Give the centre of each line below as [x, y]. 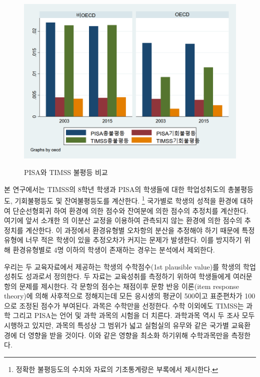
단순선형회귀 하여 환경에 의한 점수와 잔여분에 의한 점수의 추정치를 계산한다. [130, 210]
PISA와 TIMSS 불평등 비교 [66, 172]
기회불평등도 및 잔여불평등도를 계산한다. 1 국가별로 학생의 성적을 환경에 [126, 200]
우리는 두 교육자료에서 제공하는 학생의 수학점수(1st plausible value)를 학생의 [122, 266]
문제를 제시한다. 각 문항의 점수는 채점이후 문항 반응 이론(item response [129, 286]
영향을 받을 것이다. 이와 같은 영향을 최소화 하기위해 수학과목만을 [128, 335]
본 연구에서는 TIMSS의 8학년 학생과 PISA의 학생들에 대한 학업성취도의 [115, 189]
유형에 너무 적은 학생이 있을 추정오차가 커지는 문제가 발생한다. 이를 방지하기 [123, 240]
